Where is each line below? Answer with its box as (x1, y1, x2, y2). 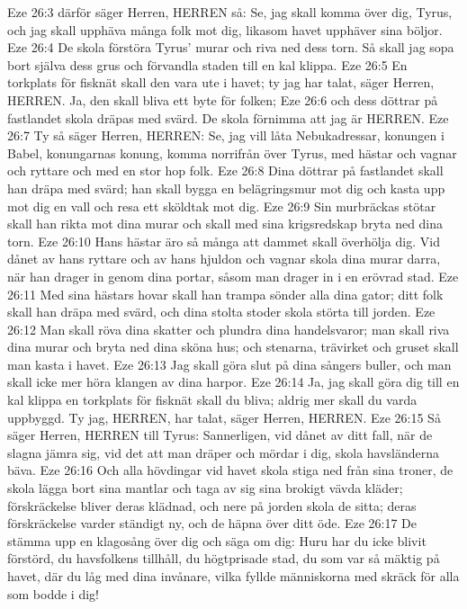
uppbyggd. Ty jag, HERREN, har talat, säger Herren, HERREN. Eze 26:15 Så (7, 407, 441, 426)
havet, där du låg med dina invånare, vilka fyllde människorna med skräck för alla (7, 567, 460, 585)
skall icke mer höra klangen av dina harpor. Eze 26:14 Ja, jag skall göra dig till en (7, 372, 460, 391)
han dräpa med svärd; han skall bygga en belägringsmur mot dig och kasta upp (7, 178, 445, 197)
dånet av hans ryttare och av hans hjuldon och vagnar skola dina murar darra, (7, 249, 441, 268)
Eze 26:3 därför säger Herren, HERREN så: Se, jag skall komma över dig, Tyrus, (7, 3, 453, 21)
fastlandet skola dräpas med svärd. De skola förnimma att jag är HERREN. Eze (7, 108, 449, 127)
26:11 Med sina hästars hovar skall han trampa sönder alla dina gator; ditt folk (7, 284, 444, 303)
